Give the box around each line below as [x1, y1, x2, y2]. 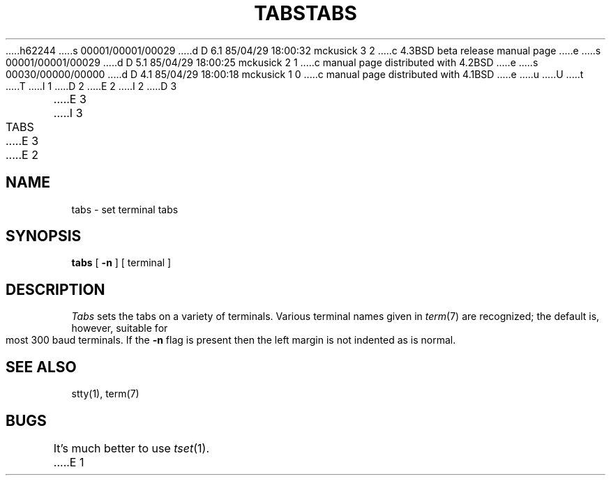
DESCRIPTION [6, 280, 105, 298]
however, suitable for [71, 322, 168, 335]
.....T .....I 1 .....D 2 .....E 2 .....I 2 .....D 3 [6, 79, 177, 92]
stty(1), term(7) [71, 388, 139, 400]
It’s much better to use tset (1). [53, 441, 210, 455]
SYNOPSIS [6, 227, 82, 245]
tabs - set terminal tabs [71, 203, 179, 215]
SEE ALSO [6, 358, 77, 376]
